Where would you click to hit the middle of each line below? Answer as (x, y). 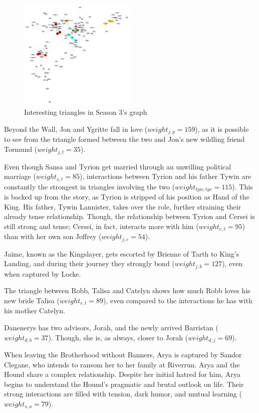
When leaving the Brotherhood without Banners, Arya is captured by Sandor (123, 355)
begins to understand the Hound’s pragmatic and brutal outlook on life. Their (124, 384)
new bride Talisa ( (32, 300)
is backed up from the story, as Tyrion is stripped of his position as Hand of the (127, 197)
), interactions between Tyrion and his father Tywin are (166, 176)
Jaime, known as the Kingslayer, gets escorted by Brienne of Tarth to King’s (122, 253)
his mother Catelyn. (35, 311)
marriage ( (20, 176)
